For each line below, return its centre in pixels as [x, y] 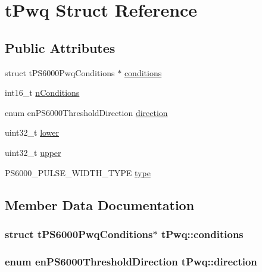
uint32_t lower [32, 132]
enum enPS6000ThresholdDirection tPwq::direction [131, 261]
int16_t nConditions [42, 93]
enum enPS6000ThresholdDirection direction [86, 112]
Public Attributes [60, 47]
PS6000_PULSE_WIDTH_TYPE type [78, 172]
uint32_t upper [33, 152]
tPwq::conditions [202, 234]
